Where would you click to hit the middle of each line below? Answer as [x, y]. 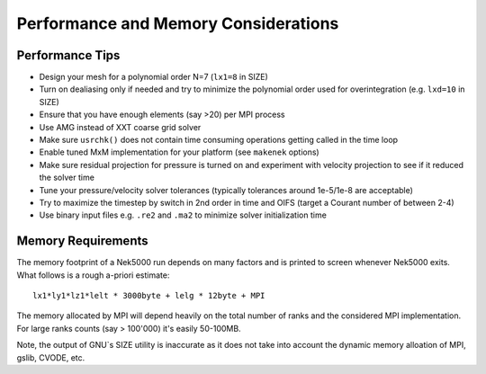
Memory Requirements [82, 241]
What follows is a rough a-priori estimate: [93, 275]
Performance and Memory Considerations [178, 23]
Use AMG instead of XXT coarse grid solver [120, 127]
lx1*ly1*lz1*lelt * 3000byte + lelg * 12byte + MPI [149, 296]
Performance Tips [68, 55]
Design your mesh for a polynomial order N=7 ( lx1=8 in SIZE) [154, 77]
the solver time [67, 178]
